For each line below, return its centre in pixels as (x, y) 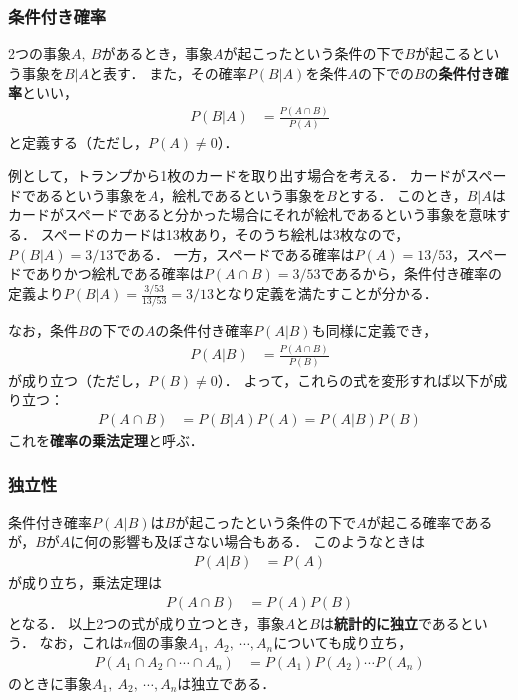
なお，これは (81, 642)
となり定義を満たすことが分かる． (326, 293)
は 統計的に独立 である (389, 622)
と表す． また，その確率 (168, 72)
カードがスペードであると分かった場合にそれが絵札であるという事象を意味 (252, 214)
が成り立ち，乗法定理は (85, 581)
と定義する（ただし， (78, 141)
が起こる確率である (429, 521)
